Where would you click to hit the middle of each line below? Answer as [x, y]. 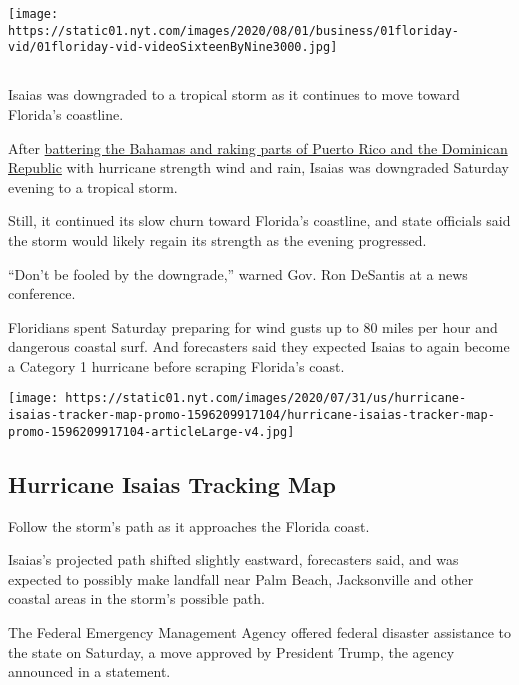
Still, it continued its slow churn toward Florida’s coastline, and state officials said [259, 220]
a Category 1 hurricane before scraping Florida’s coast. [176, 365]
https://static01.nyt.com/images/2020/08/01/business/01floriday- [234, 30]
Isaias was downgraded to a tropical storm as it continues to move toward [234, 94]
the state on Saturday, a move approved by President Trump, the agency [231, 651]
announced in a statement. [89, 671]
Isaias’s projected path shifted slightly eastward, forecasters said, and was [233, 559]
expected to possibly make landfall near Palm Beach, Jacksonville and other [241, 578]
